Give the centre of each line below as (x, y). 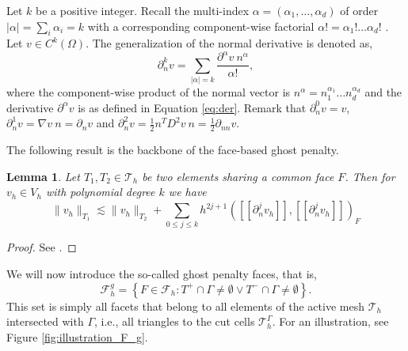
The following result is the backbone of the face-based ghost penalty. (173, 150)
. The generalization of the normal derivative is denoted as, (229, 43)
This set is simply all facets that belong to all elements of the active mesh (185, 306)
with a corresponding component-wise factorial (201, 26)
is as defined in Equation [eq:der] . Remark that (192, 107)
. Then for (370, 176)
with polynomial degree (100, 192)
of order (359, 10)
